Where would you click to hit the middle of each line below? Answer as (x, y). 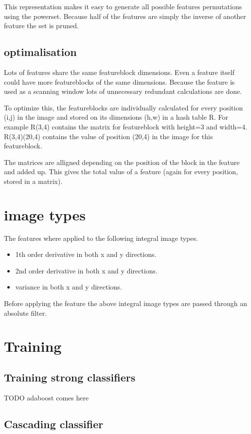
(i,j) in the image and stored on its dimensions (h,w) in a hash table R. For (116, 117)
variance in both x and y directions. (69, 287)
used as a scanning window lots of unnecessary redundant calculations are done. (123, 91)
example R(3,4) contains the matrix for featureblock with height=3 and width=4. (126, 126)
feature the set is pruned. (41, 26)
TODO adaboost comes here (46, 397)
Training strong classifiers (70, 377)
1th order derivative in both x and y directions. (86, 254)
